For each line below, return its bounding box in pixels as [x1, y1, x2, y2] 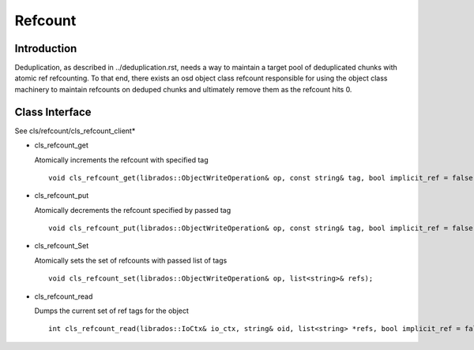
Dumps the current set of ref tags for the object [34, 306, 190, 315]
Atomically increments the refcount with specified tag [34, 155, 209, 165]
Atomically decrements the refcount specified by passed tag [34, 205, 231, 214]
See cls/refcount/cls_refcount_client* [14, 126, 136, 136]
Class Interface [14, 105, 92, 118]
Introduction [14, 42, 77, 55]
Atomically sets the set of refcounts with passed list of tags [34, 255, 228, 265]
